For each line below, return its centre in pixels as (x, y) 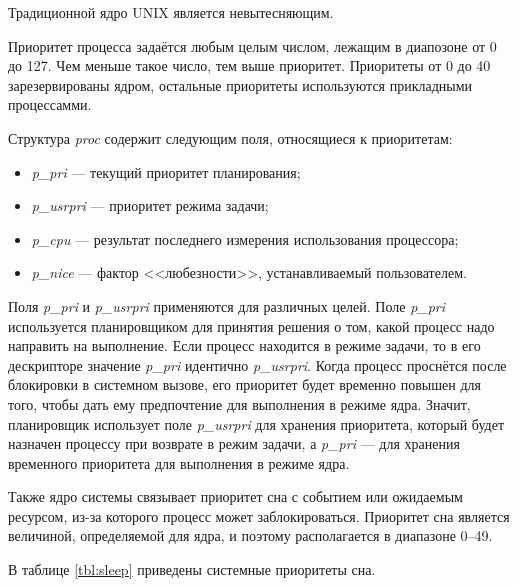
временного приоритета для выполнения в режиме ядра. (179, 462)
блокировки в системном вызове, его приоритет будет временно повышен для (244, 384)
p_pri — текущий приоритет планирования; (166, 171)
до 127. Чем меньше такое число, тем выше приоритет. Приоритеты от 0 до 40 (249, 65)
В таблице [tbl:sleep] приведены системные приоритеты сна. (192, 569)
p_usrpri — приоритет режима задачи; (150, 205)
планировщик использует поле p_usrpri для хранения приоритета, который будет (256, 423)
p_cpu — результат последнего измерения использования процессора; (245, 238)
